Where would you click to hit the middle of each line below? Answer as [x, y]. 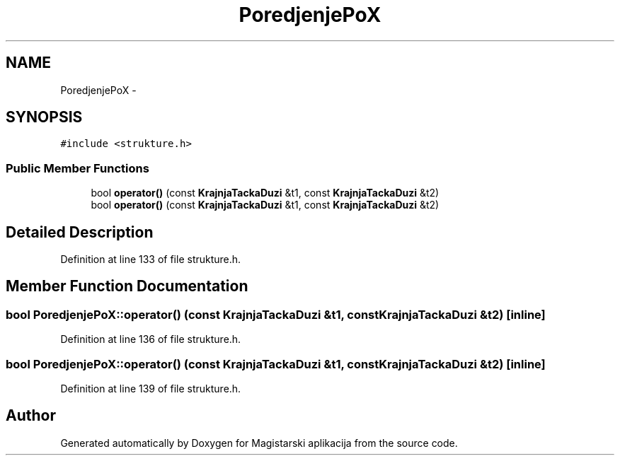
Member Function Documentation [127, 286]
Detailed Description [80, 232]
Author [31, 416]
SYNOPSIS [44, 117]
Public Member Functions [77, 168]
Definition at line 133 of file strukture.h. [151, 259]
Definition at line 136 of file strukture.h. [151, 339]
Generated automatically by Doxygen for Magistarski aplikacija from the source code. [259, 443]
